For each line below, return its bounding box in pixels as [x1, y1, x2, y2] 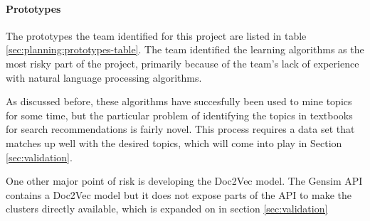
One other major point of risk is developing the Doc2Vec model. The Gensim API [6, 173, 363, 188]
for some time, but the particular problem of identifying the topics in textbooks [6, 107, 353, 122]
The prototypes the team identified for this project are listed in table [6, 28, 307, 43]
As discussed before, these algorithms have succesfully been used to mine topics [6, 94, 352, 109]
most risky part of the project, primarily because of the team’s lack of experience [6, 55, 359, 70]
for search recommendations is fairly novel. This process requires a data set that [6, 122, 355, 136]
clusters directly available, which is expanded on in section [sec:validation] [6, 201, 328, 216]
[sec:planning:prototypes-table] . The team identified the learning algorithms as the [6, 42, 364, 57]
